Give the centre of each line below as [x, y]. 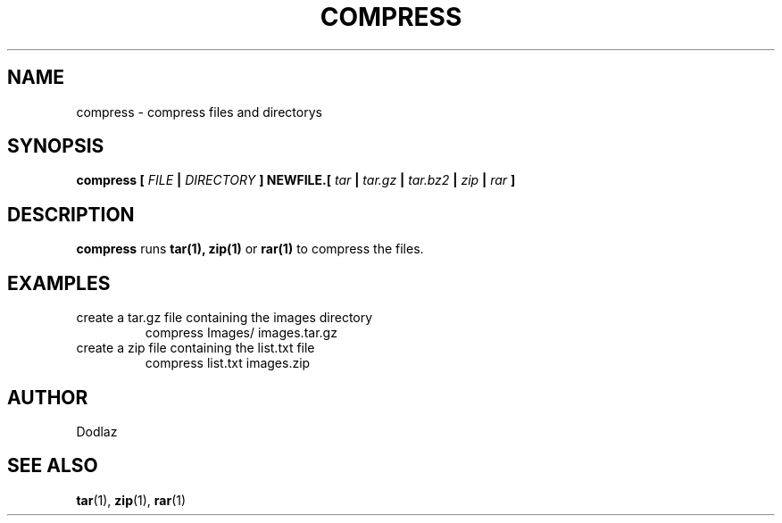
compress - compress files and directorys [199, 112]
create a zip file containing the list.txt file [195, 348]
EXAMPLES [59, 283]
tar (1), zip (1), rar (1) [131, 500]
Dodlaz [97, 431]
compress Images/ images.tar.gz [241, 333]
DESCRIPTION [71, 214]
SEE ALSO [53, 466]
